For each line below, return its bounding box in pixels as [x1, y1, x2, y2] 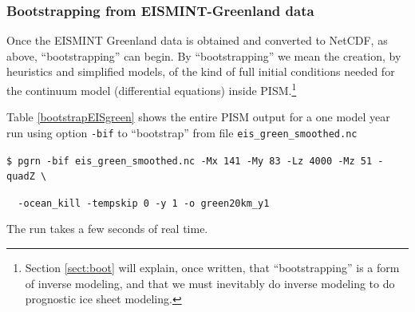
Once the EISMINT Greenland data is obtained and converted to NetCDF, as [6, 32, 388, 49]
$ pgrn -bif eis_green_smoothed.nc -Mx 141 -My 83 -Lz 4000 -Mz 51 [6, 155, 373, 167]
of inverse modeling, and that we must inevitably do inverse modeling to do [25, 274, 395, 291]
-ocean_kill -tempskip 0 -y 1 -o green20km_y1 [18, 197, 270, 209]
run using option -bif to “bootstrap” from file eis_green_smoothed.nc [6, 124, 358, 140]
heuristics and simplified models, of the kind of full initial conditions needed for [6, 63, 395, 80]
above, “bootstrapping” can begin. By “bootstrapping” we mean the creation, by [6, 47, 401, 64]
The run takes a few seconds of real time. [6, 220, 208, 237]
